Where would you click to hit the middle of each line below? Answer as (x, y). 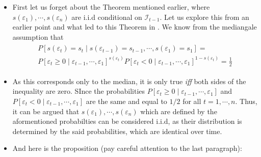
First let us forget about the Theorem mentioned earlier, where (111, 7)
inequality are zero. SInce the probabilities (79, 91)
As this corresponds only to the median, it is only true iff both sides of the (129, 81)
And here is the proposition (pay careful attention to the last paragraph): (127, 148)
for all (192, 101)
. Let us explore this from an (204, 17)
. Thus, (246, 101)
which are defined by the (179, 111)
